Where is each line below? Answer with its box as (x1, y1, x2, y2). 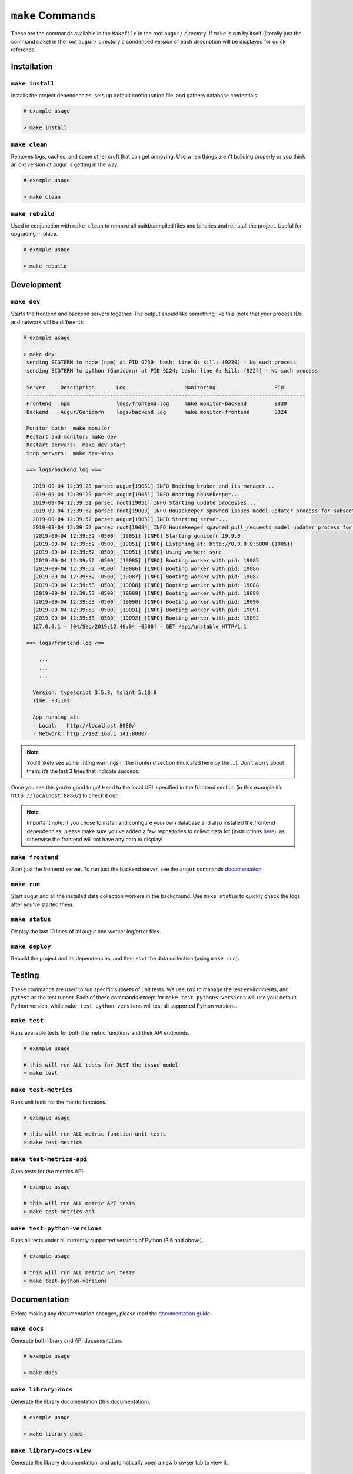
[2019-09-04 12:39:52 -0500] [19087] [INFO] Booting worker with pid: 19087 (32, 574, 259, 580)
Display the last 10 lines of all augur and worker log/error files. (11, 927, 161, 935)
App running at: (32, 714, 79, 720)
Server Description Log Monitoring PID (26, 384, 284, 390)
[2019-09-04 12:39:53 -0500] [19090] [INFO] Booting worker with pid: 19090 (32, 598, 259, 605)
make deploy (11, 942, 51, 950)
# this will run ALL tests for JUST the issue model (23, 1061, 179, 1068)
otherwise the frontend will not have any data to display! (26, 836, 163, 843)
